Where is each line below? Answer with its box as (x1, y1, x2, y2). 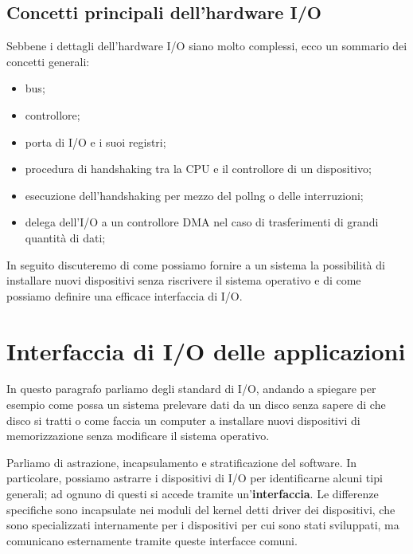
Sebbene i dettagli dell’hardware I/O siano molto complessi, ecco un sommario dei (6, 37, 407, 54)
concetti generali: (6, 53, 90, 69)
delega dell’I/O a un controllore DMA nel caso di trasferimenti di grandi (25, 214, 379, 230)
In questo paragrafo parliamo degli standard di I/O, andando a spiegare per (6, 380, 376, 397)
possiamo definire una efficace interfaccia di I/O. (6, 287, 243, 304)
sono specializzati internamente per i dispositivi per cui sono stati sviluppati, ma (6, 517, 399, 533)
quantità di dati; (25, 229, 106, 246)
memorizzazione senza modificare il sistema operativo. (6, 427, 270, 444)
